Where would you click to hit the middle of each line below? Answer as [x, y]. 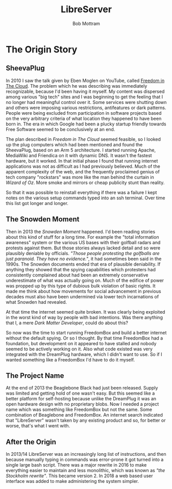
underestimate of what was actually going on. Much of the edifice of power [85, 280]
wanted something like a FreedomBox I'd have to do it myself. [70, 359]
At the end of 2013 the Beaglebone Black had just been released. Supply [82, 388]
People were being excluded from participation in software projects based [84, 113]
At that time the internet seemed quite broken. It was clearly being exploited [85, 312]
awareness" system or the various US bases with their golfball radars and [83, 242]
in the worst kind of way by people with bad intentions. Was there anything [84, 317]
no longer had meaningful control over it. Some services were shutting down [86, 102]
